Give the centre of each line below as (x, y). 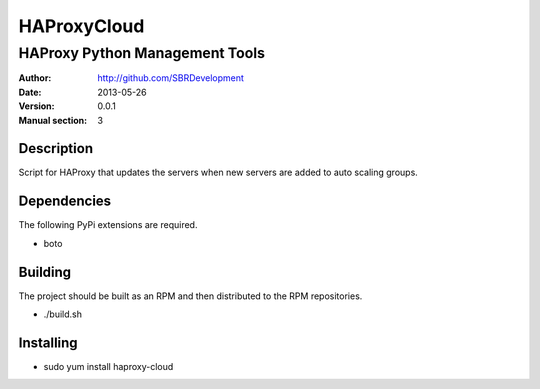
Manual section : (53, 120)
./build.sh (62, 314)
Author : (35, 78)
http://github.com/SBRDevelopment (171, 78)
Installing (48, 342)
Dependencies (65, 201)
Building (45, 271)
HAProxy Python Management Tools (141, 53)
